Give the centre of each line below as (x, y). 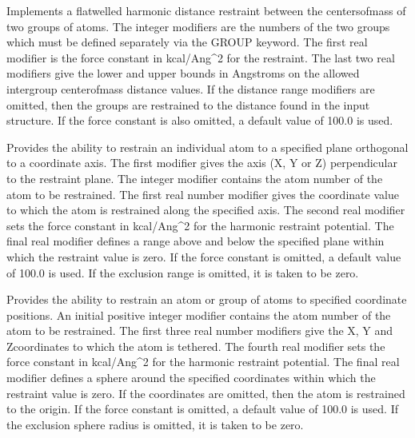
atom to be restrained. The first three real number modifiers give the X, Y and (200, 330)
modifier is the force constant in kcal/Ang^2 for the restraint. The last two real (201, 57)
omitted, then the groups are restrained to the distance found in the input (188, 104)
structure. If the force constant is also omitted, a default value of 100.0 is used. (200, 120)
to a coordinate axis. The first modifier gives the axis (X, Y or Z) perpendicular (202, 163)
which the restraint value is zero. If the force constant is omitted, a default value (204, 256)
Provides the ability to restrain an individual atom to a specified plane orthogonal (207, 147)
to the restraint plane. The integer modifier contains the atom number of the (195, 178)
